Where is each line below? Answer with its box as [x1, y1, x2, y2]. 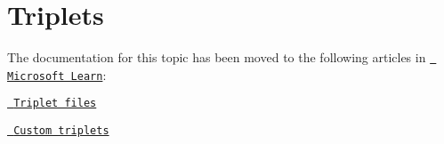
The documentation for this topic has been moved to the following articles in [7, 48, 426, 67]
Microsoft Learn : [7, 65, 107, 84]
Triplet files [13, 97, 97, 110]
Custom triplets [13, 124, 109, 138]
